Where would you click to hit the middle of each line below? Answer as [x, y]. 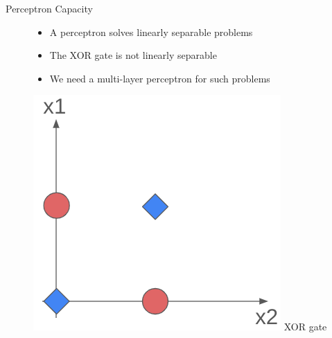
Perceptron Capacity [49, 8]
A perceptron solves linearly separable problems [151, 32]
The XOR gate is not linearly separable [133, 55]
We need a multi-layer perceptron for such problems [160, 78]
